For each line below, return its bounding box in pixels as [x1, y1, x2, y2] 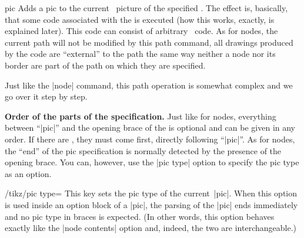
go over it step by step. [5, 90, 88, 103]
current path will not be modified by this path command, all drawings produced [5, 36, 293, 48]
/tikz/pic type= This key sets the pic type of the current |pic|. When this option [5, 187, 298, 199]
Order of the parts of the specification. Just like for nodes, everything [5, 110, 276, 122]
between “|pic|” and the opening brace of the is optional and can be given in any [5, 121, 296, 134]
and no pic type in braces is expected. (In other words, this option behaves [5, 210, 275, 222]
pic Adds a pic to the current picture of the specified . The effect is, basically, [5, 2, 288, 13]
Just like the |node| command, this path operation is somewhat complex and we [5, 79, 293, 91]
